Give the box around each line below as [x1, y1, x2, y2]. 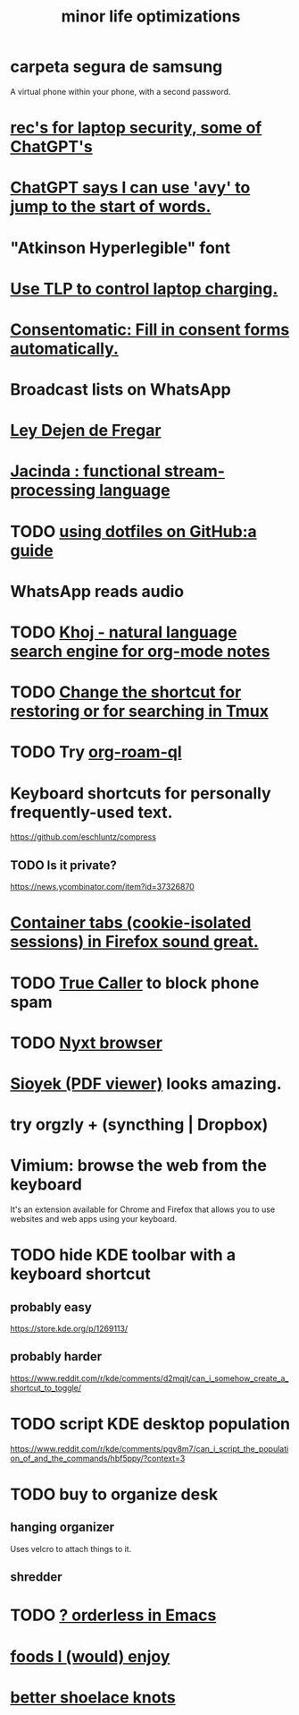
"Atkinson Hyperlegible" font [10, 237, 231, 258]
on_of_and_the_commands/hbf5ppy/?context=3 [10, 1453, 186, 1463]
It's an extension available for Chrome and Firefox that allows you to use [10, 1204, 276, 1215]
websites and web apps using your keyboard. [10, 1214, 178, 1224]
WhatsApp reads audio [10, 581, 185, 602]
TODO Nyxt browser [10, 1032, 163, 1053]
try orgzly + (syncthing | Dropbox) [10, 1114, 269, 1135]
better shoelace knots [10, 1687, 177, 1707]
